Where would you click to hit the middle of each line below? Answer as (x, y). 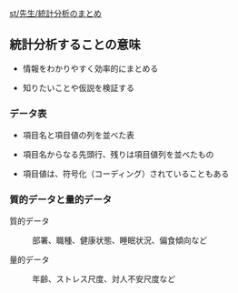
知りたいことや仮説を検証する (78, 87)
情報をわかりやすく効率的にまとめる (90, 68)
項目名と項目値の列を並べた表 (78, 136)
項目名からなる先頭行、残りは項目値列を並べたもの (118, 155)
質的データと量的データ (60, 200)
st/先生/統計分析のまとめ (56, 13)
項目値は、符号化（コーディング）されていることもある (126, 174)
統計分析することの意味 (75, 45)
